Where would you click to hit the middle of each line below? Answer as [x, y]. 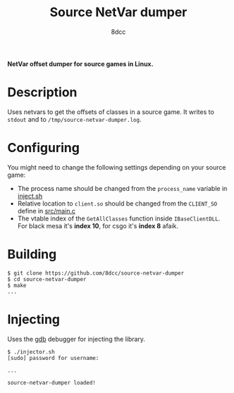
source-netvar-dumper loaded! [52, 382]
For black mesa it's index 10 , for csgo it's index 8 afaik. [98, 225]
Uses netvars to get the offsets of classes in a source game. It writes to [111, 112]
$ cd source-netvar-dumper [47, 279]
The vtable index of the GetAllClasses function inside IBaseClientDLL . [119, 218]
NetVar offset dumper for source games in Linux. [80, 63]
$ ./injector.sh [31, 352]
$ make [17, 285]
